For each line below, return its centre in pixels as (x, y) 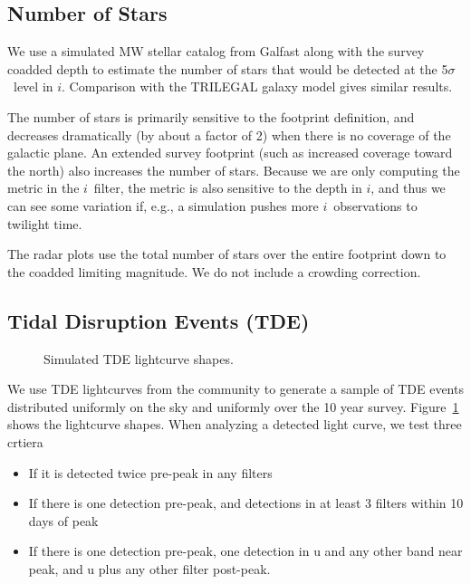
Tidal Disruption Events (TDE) (159, 320)
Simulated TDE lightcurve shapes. (139, 358)
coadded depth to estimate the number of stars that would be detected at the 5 (228, 68)
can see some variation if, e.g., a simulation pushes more (163, 205)
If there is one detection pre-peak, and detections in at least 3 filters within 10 (246, 503)
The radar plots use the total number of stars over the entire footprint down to (227, 254)
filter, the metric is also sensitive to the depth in (228, 188)
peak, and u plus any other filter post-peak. (149, 568)
